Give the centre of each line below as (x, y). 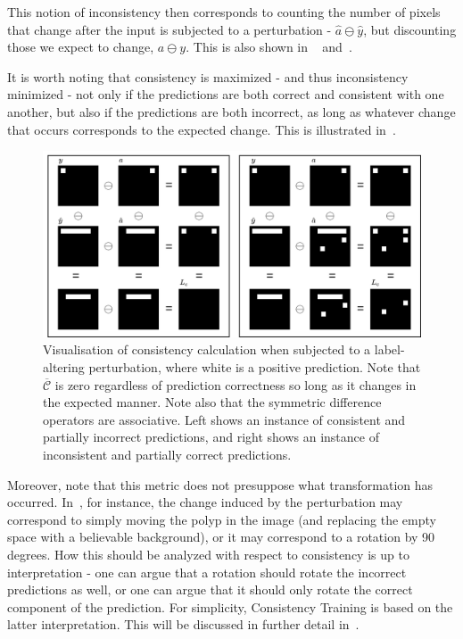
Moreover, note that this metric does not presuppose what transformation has (220, 484)
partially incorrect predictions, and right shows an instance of (211, 437)
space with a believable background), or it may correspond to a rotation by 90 (221, 537)
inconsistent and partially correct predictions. (167, 454)
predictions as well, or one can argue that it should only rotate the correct (210, 589)
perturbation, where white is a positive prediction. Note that (255, 367)
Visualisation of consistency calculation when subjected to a (207, 349)
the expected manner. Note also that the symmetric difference (212, 402)
